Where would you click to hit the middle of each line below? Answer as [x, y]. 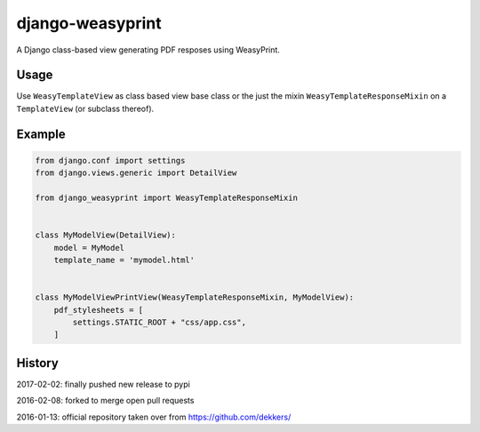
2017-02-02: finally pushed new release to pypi [103, 384]
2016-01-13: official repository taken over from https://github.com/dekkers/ [154, 417]
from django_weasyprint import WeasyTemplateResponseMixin [166, 198]
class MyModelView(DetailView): [106, 235]
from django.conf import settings [110, 160]
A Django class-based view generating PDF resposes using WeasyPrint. [148, 50]
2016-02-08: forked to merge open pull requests [105, 401]
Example [41, 134]
